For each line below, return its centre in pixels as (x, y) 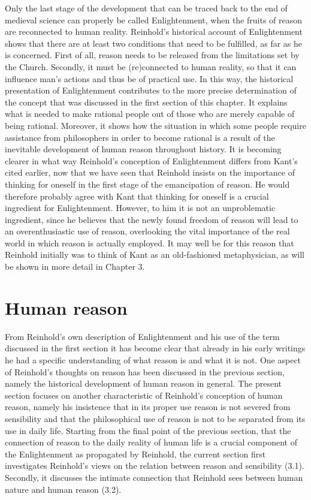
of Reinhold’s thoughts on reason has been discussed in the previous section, (145, 371)
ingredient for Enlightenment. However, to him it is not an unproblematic (140, 208)
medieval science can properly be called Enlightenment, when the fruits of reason (154, 19)
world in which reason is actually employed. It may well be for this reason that (150, 243)
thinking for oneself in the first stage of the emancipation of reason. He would (147, 184)
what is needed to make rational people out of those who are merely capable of (150, 114)
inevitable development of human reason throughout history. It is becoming (143, 149)
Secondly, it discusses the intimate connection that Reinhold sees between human (154, 477)
